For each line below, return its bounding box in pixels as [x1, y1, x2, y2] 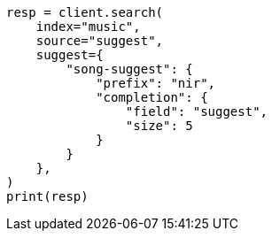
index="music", [35, 19, 141, 34]
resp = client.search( [6, 5, 164, 19]
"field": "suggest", [125, 104, 268, 119]
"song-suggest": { [66, 62, 193, 76]
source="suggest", [35, 34, 164, 48]
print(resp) [6, 189, 89, 203]
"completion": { [96, 90, 208, 104]
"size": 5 [125, 119, 193, 133]
